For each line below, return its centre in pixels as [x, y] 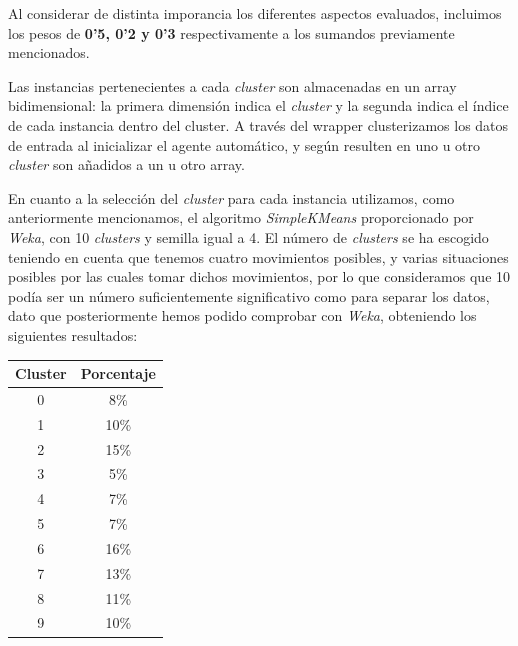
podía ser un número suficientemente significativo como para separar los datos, [249, 295]
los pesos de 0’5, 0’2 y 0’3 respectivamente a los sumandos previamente [231, 32]
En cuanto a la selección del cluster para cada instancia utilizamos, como [231, 197]
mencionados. [49, 52]
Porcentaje [118, 373]
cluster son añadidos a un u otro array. [126, 164]
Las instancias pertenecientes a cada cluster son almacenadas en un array [232, 85]
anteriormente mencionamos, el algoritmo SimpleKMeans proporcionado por [241, 217]
